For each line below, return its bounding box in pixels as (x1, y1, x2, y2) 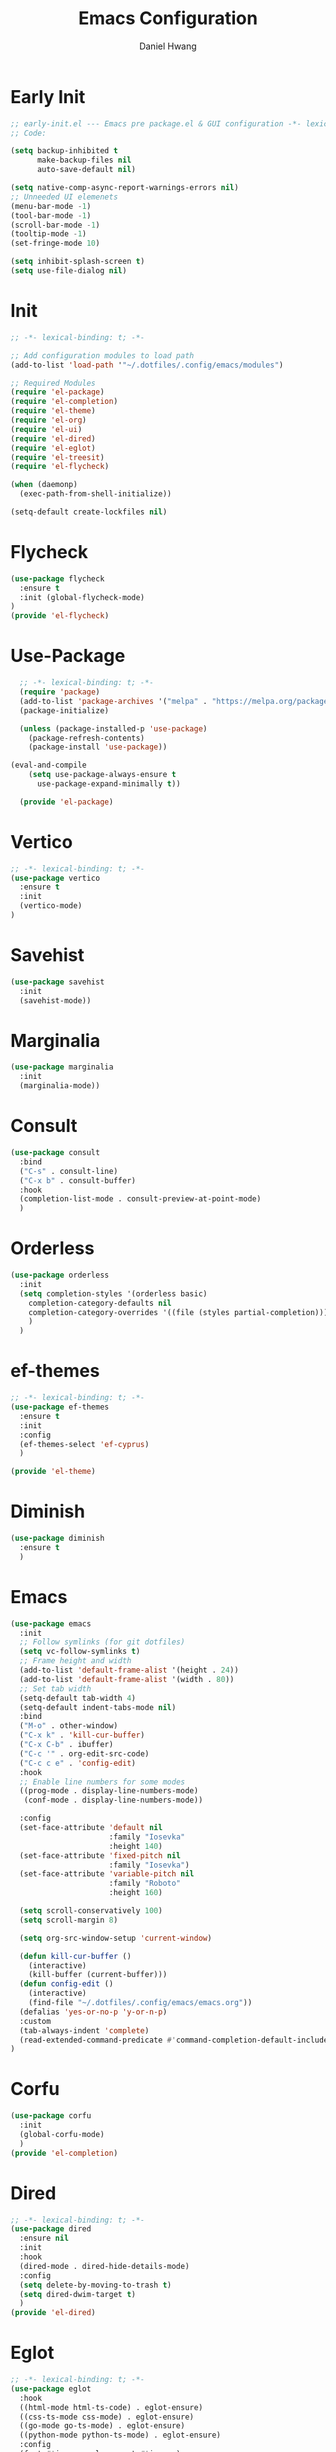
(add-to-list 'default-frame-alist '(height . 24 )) (19, 1665, 240, 1675)
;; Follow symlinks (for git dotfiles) (19, 1637, 186, 1647)
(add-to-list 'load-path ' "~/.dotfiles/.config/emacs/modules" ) (10, 360, 284, 370)
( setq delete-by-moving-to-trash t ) (19, 2280, 172, 2290)
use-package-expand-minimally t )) (36, 779, 182, 789)
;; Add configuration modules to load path (10, 350, 195, 361)
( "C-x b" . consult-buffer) (19, 1175, 137, 1186)
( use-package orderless (10, 1270, 110, 1281)
